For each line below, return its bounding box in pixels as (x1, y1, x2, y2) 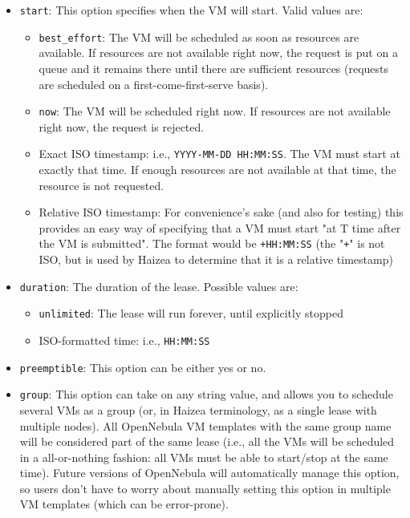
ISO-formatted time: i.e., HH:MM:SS (39, 331, 210, 348)
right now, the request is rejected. (39, 118, 205, 135)
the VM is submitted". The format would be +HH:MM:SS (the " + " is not (39, 235, 385, 252)
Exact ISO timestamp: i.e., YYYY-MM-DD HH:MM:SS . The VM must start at (39, 145, 400, 162)
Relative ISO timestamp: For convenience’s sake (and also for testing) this (39, 204, 404, 221)
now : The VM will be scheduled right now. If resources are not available (39, 103, 391, 119)
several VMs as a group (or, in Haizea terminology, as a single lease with (19, 401, 377, 418)
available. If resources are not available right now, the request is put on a (39, 44, 398, 61)
